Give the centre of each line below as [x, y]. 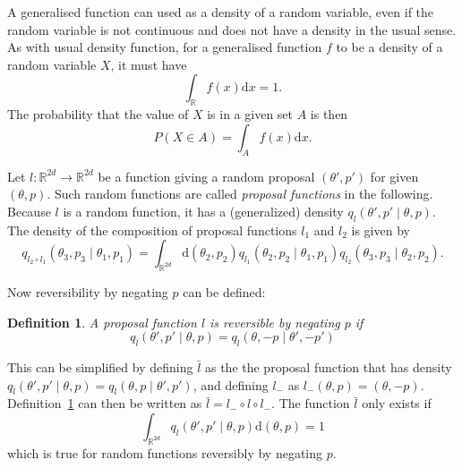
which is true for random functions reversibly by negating [165, 452]
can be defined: [224, 291]
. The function [311, 403]
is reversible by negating [275, 322]
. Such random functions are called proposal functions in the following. [240, 194]
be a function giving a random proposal [206, 176]
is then [329, 114]
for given [394, 176]
